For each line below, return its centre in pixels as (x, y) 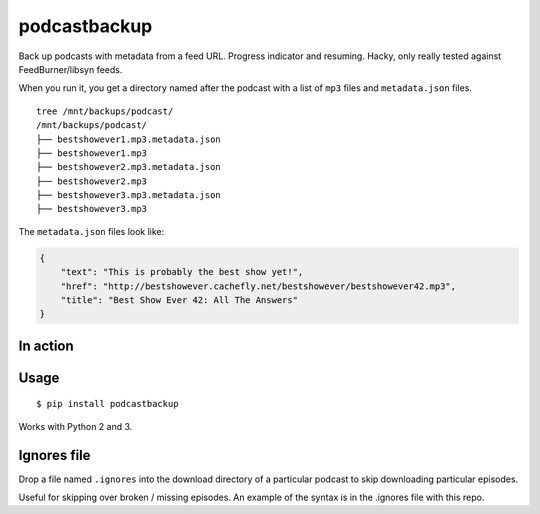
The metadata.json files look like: (91, 231)
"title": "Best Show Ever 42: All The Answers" (179, 300)
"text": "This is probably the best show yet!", (182, 272)
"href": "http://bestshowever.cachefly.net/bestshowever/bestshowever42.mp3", (258, 286)
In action (46, 345)
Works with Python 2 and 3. (75, 426)
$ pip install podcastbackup (107, 404)
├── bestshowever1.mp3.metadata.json (129, 139)
